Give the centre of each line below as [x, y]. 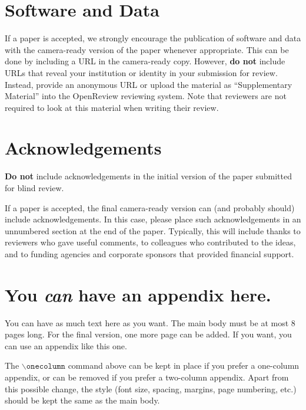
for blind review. [34, 188]
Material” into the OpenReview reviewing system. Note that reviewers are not [146, 96]
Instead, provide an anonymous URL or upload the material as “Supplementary [149, 84]
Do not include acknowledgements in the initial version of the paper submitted [148, 176]
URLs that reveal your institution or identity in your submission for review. [141, 72]
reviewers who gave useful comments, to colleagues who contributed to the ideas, [150, 242]
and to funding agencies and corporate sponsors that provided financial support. [149, 253]
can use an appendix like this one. [66, 345]
